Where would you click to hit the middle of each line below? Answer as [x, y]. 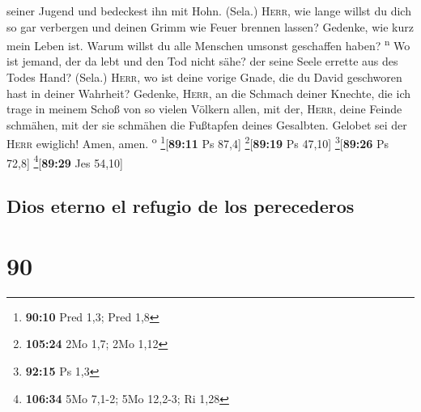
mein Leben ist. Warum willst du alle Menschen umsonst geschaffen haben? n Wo [208, 44]
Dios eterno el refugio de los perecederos [181, 206]
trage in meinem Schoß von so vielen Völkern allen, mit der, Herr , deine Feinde [204, 109]
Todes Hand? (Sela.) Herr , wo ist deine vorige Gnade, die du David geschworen [204, 77]
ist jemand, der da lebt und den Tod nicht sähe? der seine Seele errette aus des [202, 61]
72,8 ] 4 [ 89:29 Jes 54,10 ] [65, 161]
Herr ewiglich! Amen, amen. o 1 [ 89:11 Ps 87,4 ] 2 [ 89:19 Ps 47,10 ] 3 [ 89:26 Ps [198, 142]
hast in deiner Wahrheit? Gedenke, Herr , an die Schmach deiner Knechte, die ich [209, 93]
